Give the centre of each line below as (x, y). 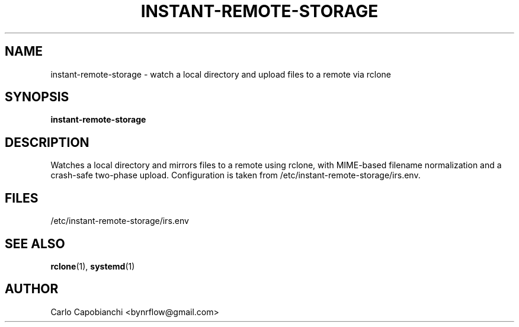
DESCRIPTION (47, 142)
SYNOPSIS (37, 97)
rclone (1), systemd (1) (93, 266)
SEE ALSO (35, 243)
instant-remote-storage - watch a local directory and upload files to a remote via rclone (221, 74)
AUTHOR (32, 289)
